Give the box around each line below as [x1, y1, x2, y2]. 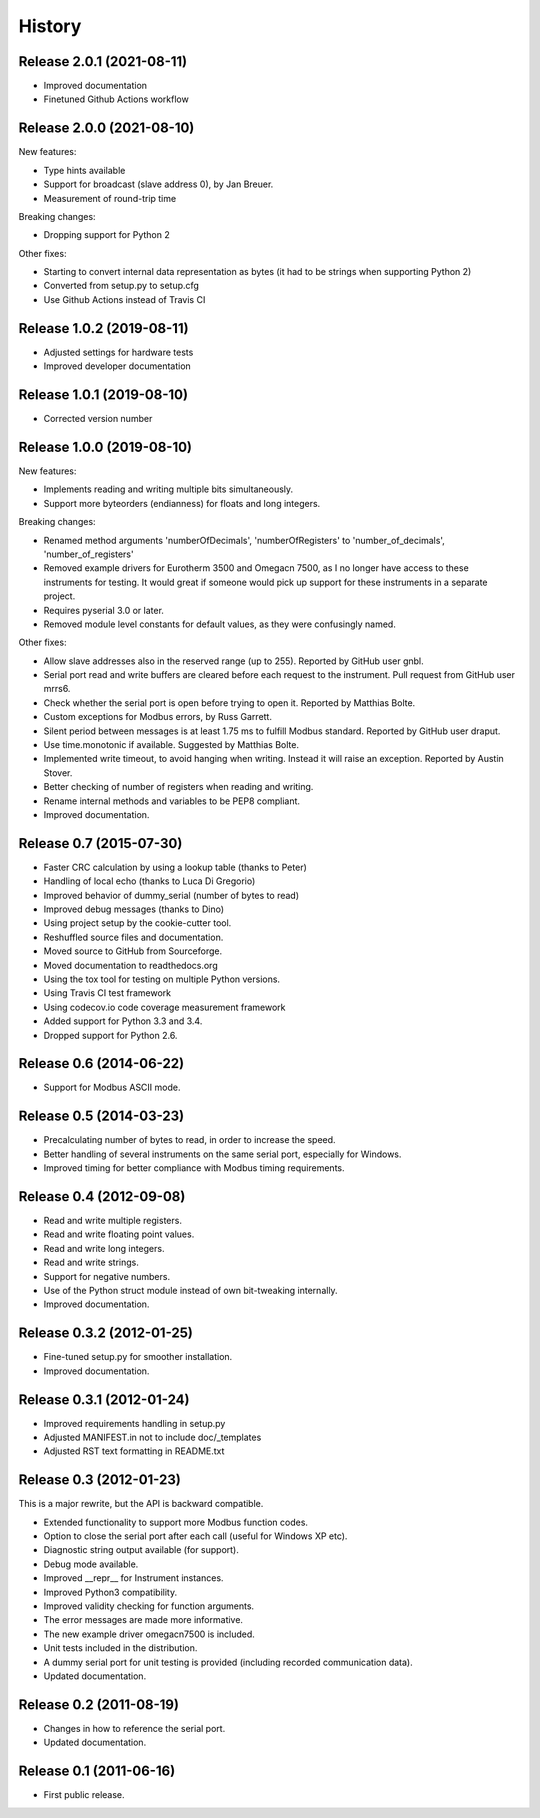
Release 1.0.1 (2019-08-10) [18, 386, 189, 403]
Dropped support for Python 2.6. [43, 1029, 178, 1041]
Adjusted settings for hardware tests [43, 346, 194, 358]
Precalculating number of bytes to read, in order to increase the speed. [43, 1134, 336, 1146]
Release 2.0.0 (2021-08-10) [18, 120, 195, 137]
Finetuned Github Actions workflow [43, 93, 189, 105]
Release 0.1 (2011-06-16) [18, 1763, 176, 1780]
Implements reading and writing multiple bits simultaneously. [43, 483, 294, 495]
